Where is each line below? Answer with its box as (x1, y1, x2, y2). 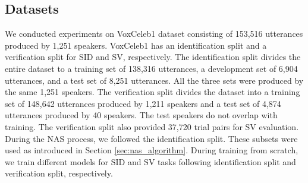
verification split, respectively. (5, 167, 113, 179)
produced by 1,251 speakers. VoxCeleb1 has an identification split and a (5, 39, 267, 51)
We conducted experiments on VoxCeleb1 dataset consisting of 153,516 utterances (5, 27, 303, 40)
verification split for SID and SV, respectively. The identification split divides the (5, 51, 301, 63)
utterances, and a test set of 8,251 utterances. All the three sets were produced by (5, 74, 304, 86)
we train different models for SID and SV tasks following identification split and (5, 155, 296, 168)
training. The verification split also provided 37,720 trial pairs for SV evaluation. (5, 120, 299, 132)
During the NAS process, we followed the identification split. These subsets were (5, 132, 298, 144)
